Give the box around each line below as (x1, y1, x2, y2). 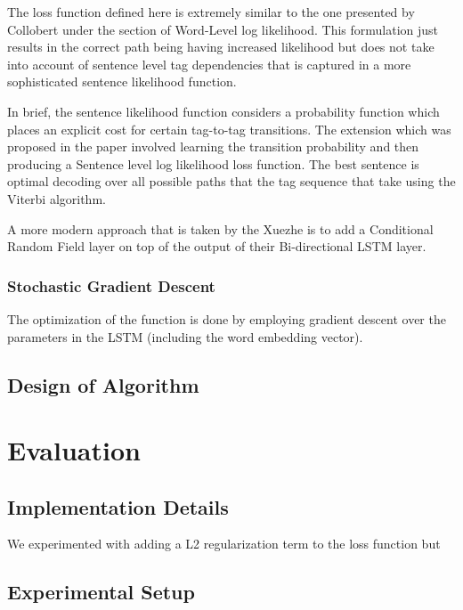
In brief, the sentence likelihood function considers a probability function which (7, 102, 440, 120)
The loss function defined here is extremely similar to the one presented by (7, 3, 415, 20)
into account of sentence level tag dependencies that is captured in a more (7, 54, 411, 73)
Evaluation (7, 432, 141, 468)
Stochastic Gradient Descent (7, 274, 215, 297)
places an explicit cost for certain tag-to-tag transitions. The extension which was (7, 119, 451, 138)
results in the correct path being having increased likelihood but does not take (7, 37, 435, 56)
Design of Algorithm (7, 370, 199, 398)
